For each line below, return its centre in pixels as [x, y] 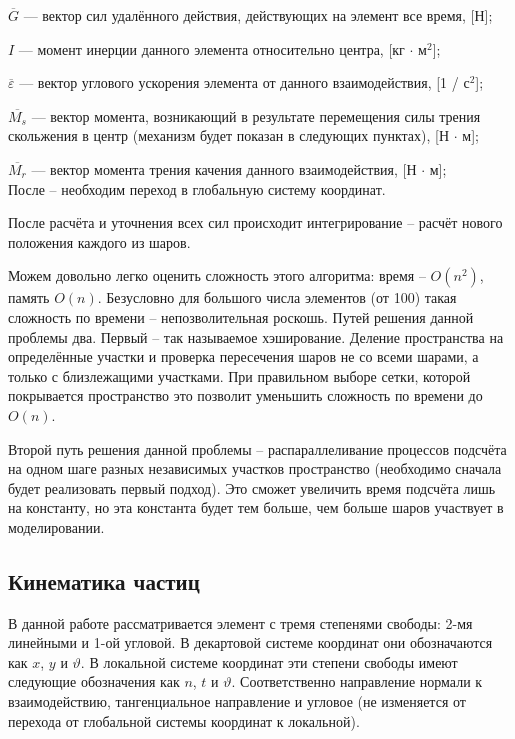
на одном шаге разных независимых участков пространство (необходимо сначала [255, 468]
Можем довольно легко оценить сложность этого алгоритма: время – [217, 275]
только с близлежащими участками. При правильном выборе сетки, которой [239, 375]
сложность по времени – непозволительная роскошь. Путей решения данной [241, 316]
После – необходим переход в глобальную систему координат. [197, 188]
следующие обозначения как [94, 681]
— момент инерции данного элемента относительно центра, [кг [211, 48]
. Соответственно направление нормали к [357, 681]
